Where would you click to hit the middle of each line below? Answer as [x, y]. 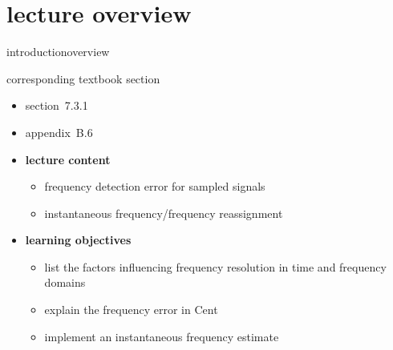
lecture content [68, 159]
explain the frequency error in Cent [131, 310]
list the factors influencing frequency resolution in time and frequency [215, 266]
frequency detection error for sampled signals [155, 186]
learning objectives [78, 240]
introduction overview [58, 52]
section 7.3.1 [57, 105]
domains [65, 282]
